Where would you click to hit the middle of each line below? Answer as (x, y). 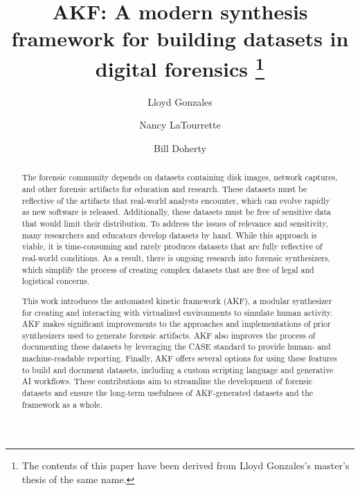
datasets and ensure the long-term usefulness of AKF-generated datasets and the (168, 393)
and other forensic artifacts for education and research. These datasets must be (164, 189)
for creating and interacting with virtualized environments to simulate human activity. (177, 312)
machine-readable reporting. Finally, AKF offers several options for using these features (179, 358)
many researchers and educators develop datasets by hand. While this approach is (169, 235)
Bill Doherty (180, 148)
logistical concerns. (56, 281)
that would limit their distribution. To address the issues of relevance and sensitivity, (175, 224)
